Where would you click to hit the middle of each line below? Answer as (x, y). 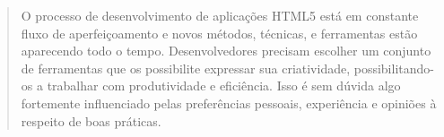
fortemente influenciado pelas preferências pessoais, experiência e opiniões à (229, 103)
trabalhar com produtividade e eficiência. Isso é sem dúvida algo (224, 86)
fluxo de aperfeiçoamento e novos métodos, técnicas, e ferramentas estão (219, 33)
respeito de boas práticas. (91, 120)
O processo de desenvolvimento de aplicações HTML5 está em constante (220, 15)
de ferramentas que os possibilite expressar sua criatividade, (186, 68)
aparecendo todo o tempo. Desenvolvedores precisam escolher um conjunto (226, 51)
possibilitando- (394, 68)
